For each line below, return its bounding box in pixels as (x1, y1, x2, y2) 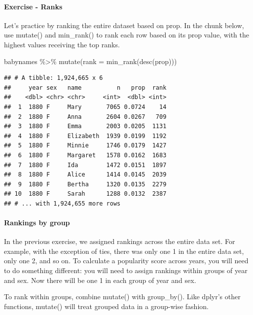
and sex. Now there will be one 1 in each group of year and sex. (4, 275, 196, 285)
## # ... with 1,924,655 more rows (4, 200, 121, 207)
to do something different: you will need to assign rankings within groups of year (4, 265, 248, 276)
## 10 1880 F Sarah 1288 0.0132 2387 (4, 190, 167, 198)
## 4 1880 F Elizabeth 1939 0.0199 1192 (4, 132, 167, 140)
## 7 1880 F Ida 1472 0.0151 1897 (4, 161, 167, 169)
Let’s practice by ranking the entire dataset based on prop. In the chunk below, (4, 20, 244, 30)
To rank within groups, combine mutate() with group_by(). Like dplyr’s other (4, 291, 241, 302)
